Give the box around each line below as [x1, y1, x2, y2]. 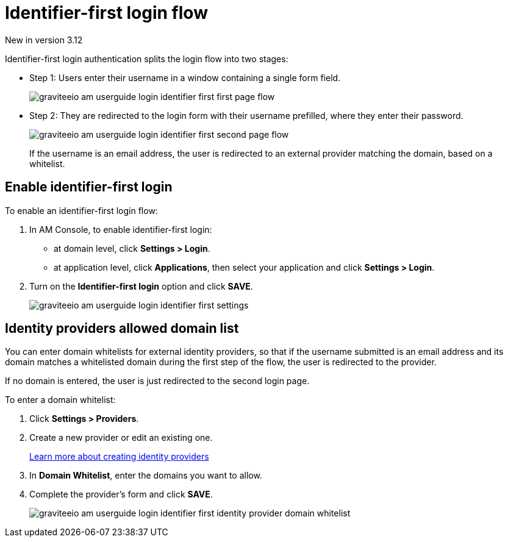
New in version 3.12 [5, 34, 83, 45]
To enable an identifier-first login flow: [5, 205, 158, 216]
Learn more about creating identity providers [29, 451, 209, 462]
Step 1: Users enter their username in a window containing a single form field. [29, 72, 341, 83]
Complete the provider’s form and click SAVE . [29, 489, 213, 500]
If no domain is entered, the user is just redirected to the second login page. [5, 376, 310, 387]
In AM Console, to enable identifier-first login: [29, 224, 212, 235]
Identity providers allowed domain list [5, 321, 239, 337]
